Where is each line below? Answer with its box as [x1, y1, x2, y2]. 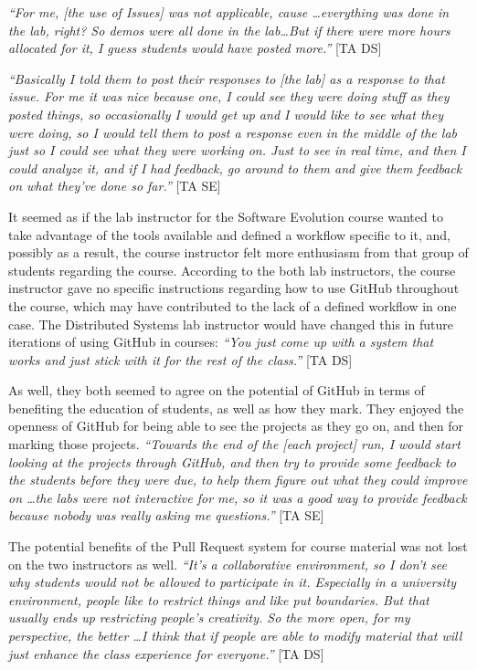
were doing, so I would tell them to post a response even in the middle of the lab [8, 122, 457, 141]
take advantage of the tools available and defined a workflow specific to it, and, [8, 225, 450, 244]
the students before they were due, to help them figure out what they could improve [8, 470, 468, 489]
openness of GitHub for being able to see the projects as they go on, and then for [8, 416, 463, 435]
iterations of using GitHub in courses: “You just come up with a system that [8, 332, 434, 351]
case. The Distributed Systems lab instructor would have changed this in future [8, 314, 453, 333]
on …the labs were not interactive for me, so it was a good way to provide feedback [8, 487, 467, 507]
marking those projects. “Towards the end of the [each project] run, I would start [8, 434, 461, 454]
